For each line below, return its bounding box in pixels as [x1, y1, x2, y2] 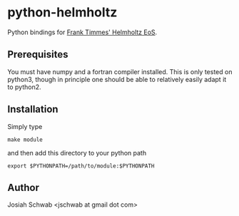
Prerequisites [7, 48, 68, 61]
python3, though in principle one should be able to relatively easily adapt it [7, 75, 227, 83]
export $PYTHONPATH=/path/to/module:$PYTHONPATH [7, 162, 155, 170]
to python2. [7, 83, 41, 91]
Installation [7, 103, 59, 115]
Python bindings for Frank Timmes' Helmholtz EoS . [7, 28, 158, 36]
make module [7, 136, 43, 143]
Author [7, 181, 39, 193]
